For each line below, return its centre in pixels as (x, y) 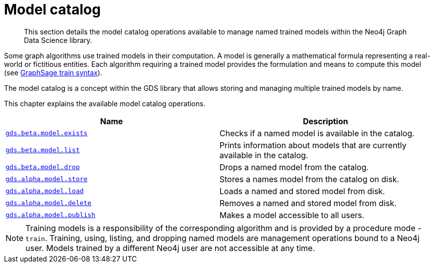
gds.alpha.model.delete (49, 203)
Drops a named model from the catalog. (294, 167)
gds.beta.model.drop (43, 167)
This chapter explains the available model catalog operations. (105, 103)
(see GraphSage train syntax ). (53, 72)
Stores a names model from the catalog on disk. (310, 179)
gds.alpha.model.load (45, 191)
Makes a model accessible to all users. (292, 215)
